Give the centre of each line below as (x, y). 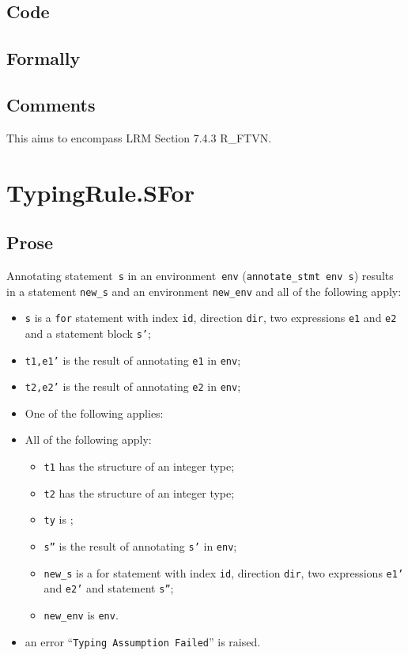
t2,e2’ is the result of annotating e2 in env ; (133, 386)
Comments (51, 104)
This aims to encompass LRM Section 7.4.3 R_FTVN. (139, 137)
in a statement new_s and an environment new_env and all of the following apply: (204, 291)
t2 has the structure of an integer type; (139, 492)
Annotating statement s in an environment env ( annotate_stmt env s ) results (200, 275)
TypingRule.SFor (100, 192)
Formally (43, 58)
